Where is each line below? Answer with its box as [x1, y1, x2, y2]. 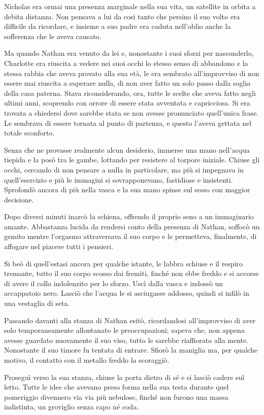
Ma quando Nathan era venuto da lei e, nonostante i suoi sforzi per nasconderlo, [4, 48, 254, 58]
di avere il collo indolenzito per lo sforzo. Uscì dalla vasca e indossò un [4, 278, 223, 288]
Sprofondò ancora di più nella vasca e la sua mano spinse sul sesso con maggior [4, 184, 250, 195]
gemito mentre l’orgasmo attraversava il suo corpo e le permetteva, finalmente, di [4, 231, 257, 241]
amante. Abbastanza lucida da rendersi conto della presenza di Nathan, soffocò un [4, 221, 260, 231]
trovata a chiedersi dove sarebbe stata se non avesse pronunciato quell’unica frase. [4, 107, 259, 118]
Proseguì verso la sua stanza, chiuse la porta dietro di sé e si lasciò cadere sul [4, 371, 245, 382]
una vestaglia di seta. [4, 298, 70, 308]
